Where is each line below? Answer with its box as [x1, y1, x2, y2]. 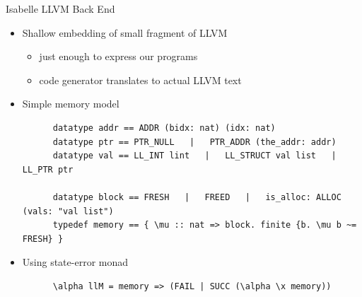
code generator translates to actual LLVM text [39, 72, 242, 87]
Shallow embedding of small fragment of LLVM [22, 25, 228, 40]
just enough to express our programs [39, 49, 198, 64]
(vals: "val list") [22, 206, 114, 216]
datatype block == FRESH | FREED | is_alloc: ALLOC [52, 192, 341, 202]
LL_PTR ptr [22, 164, 74, 175]
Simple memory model [22, 96, 119, 111]
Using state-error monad [22, 255, 129, 269]
